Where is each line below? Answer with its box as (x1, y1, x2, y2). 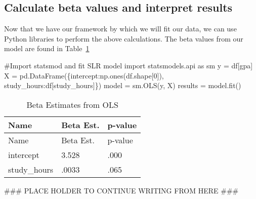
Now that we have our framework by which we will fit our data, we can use (4, 23, 237, 34)
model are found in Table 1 (4, 43, 90, 54)
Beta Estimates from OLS (26, 98, 118, 110)
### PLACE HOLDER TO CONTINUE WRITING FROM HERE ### (4, 185, 239, 195)
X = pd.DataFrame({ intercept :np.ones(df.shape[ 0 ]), (4, 70, 164, 81)
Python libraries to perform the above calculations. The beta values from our (4, 33, 243, 44)
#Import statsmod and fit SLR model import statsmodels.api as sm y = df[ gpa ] (4, 60, 253, 70)
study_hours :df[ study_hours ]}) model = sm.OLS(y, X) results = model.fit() (4, 80, 241, 91)
